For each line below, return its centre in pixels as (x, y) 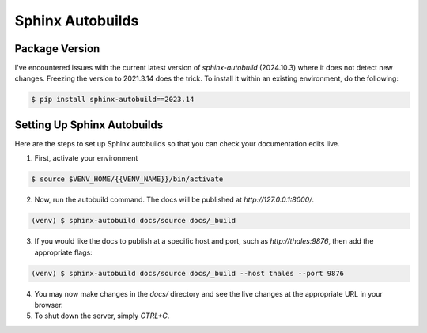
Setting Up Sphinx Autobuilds (89, 125)
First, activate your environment (86, 158)
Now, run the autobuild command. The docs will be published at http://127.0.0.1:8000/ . (174, 200)
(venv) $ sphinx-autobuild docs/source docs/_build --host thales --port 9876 (187, 273)
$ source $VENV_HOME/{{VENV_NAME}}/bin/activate (127, 179)
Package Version (57, 49)
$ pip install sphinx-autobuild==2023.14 (113, 100)
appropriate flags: (63, 252)
